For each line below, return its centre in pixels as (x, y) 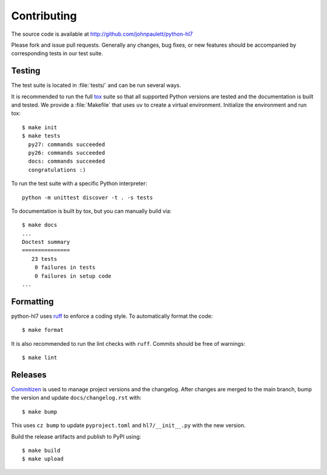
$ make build (41, 450)
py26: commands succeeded (67, 153)
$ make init (40, 127)
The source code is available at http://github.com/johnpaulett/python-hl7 (102, 34)
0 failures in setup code (73, 276)
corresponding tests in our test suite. (57, 53)
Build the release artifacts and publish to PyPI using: (76, 436)
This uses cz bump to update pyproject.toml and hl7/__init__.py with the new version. (128, 425)
